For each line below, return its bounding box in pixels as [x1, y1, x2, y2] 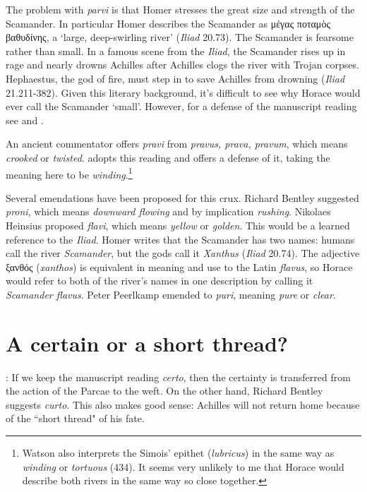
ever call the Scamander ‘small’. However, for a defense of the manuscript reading [6, 99, 357, 114]
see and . [6, 112, 44, 127]
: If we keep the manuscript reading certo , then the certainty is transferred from [6, 369, 351, 384]
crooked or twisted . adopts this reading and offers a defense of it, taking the [6, 150, 330, 164]
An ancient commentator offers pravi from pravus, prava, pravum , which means [6, 136, 348, 151]
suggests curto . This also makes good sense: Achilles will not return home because [6, 397, 360, 412]
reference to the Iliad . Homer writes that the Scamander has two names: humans [6, 232, 355, 246]
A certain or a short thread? [6, 328, 288, 357]
